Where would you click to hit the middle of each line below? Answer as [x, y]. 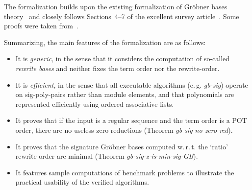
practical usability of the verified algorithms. [82, 182]
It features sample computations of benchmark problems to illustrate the [125, 172]
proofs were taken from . [41, 26]
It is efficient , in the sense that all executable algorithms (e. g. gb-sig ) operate [132, 84]
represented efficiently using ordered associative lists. [95, 104]
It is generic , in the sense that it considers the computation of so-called [123, 59]
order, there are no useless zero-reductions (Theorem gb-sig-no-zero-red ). [124, 130]
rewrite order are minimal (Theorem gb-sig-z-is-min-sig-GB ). [107, 156]
